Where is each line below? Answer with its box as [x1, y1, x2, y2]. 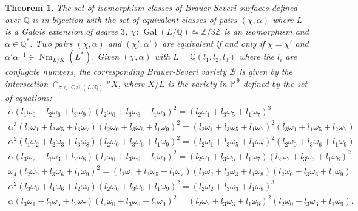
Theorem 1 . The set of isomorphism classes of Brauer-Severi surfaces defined [5, 1, 297, 13]
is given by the [238, 65, 292, 78]
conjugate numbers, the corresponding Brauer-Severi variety [5, 65, 227, 78]
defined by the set [243, 77, 308, 89]
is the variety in [167, 77, 227, 89]
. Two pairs [30, 36, 73, 49]
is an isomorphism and [224, 25, 309, 38]
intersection [5, 77, 49, 89]
